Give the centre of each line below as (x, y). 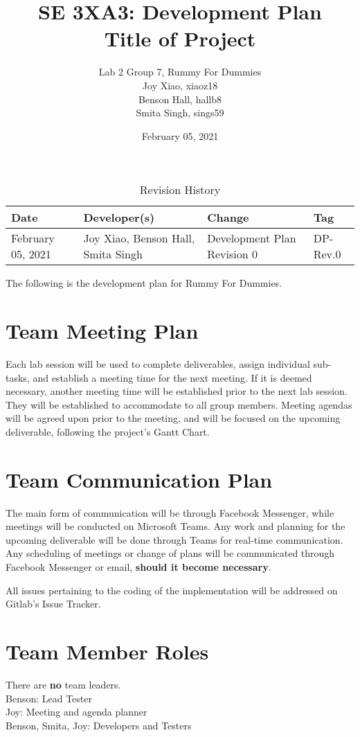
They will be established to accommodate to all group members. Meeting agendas (179, 404)
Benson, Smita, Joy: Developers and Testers (99, 725)
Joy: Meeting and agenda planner (76, 712)
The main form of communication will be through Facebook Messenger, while (170, 512)
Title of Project (180, 38)
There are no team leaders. (63, 684)
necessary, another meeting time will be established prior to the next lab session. (177, 391)
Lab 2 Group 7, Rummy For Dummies (180, 72)
